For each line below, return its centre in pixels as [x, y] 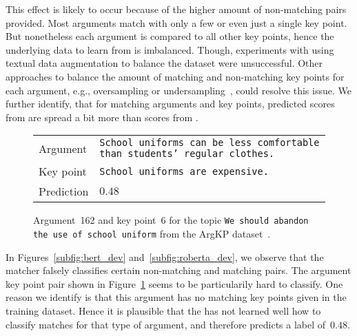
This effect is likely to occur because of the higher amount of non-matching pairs [176, 9]
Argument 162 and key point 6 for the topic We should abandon [171, 220]
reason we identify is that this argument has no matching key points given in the [176, 297]
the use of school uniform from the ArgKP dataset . [152, 233]
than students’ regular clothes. [187, 154]
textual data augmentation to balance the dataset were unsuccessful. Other [164, 63]
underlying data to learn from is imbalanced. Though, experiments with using [170, 49]
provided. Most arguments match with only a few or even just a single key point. [176, 22]
